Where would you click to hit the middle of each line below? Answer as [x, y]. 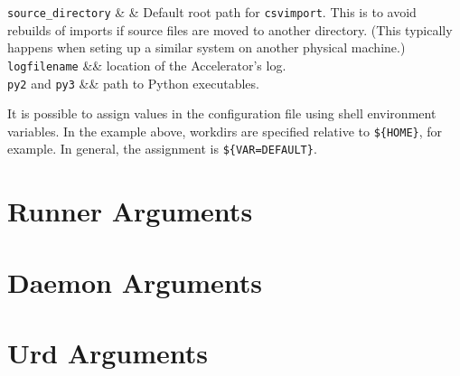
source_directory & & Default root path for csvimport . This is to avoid [212, 12]
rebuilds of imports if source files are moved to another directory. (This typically [230, 29]
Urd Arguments [108, 352]
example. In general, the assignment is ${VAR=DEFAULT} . [162, 149]
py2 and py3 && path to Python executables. [133, 83]
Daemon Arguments [135, 282]
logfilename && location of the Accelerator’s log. [147, 65]
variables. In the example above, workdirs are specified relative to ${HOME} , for [225, 131]
